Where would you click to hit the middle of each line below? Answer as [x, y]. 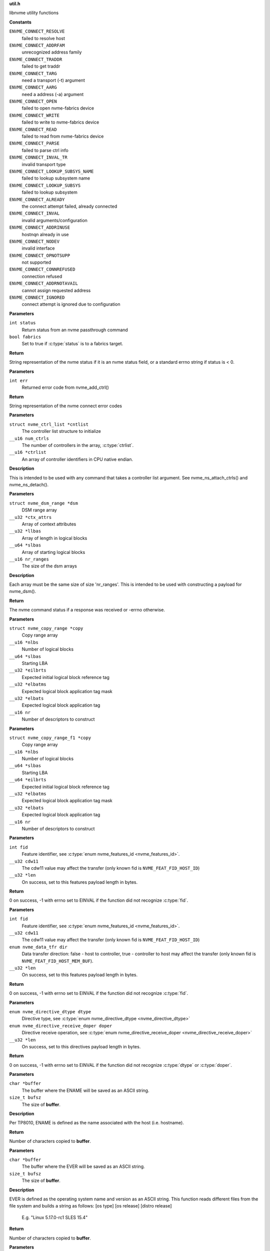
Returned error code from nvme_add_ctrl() [65, 387]
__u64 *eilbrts [28, 780]
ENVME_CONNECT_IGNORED [37, 297]
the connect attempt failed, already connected [69, 206]
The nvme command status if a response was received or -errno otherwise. [87, 610]
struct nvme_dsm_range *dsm [44, 503]
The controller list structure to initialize [61, 431]
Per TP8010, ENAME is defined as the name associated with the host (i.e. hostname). [97, 1123]
